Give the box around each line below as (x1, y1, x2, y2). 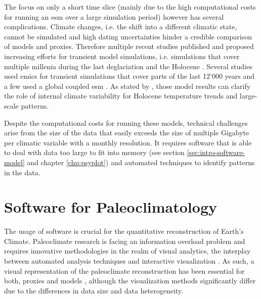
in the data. (4, 167, 40, 177)
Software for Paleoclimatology (4, 196, 217, 217)
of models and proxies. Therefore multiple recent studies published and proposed (4, 41, 254, 52)
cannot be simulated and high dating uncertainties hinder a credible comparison (4, 31, 252, 41)
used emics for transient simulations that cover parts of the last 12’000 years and (4, 71, 255, 81)
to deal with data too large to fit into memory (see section (4, 147, 185, 158)
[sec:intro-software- (187, 147, 245, 158)
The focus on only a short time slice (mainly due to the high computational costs (4, 2, 256, 12)
